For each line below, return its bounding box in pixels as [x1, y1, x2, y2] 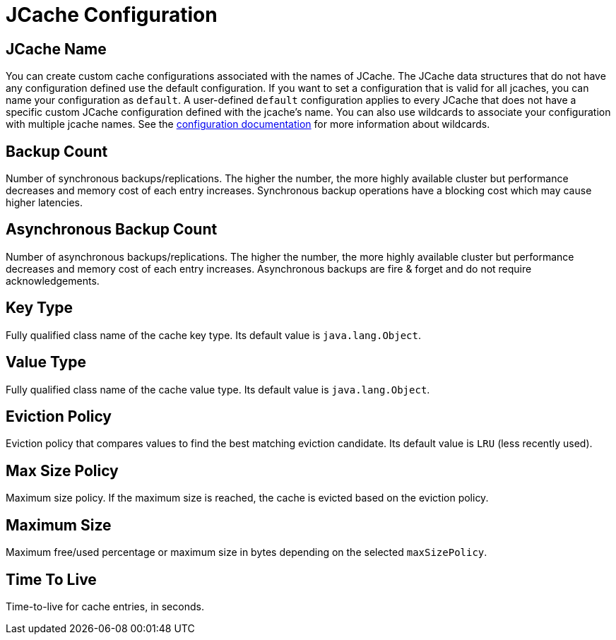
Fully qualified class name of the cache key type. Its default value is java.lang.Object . [6, 328, 421, 341]
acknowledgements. [6, 274, 100, 287]
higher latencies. [6, 196, 83, 209]
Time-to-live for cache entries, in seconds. [6, 600, 204, 612]
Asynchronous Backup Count [6, 220, 218, 239]
